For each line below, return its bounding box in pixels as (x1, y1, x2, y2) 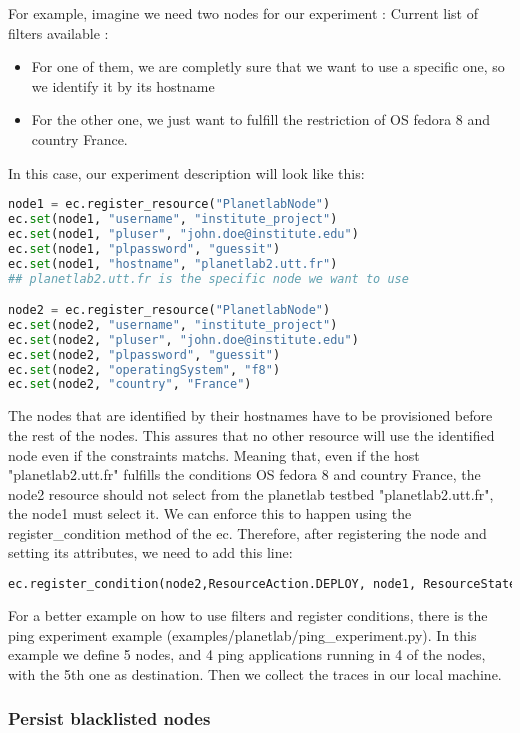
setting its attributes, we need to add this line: (8, 542, 293, 563)
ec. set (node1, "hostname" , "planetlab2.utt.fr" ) (8, 256, 338, 271)
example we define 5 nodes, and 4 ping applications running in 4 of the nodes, (8, 644, 486, 665)
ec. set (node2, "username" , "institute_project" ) (8, 317, 338, 332)
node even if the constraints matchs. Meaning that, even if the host (8, 444, 420, 465)
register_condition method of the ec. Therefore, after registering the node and (8, 522, 487, 543)
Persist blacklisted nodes (8, 706, 211, 731)
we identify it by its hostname (31, 75, 215, 96)
